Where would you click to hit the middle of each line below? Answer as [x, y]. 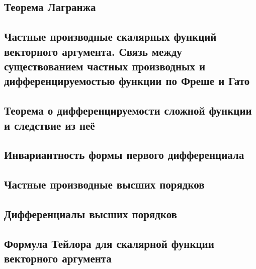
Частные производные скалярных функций [110, 36]
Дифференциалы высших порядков [91, 213]
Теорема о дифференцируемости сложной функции [128, 110]
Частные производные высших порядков [104, 184]
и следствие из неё [50, 125]
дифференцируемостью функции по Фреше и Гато [127, 81]
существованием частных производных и [105, 66]
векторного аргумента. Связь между [93, 51]
